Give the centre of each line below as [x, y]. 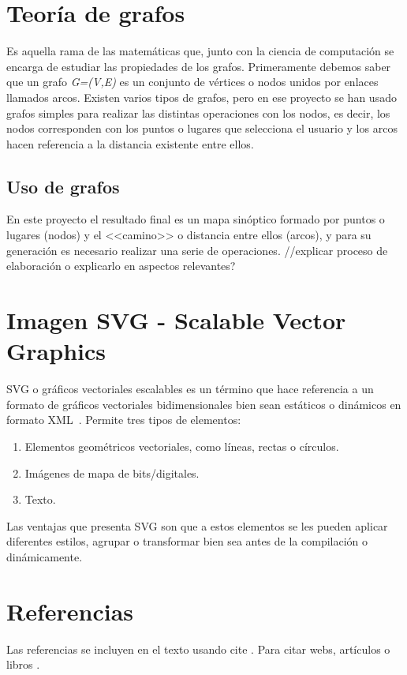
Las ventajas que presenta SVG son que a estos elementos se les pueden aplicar [197, 525]
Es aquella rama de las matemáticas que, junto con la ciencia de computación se [200, 51]
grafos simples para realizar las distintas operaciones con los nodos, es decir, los [198, 112]
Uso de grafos [63, 186]
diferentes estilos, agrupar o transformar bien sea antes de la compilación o [187, 541]
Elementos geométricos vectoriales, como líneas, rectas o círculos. [182, 446]
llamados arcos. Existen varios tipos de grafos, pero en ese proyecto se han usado [202, 97]
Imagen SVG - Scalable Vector [176, 320]
